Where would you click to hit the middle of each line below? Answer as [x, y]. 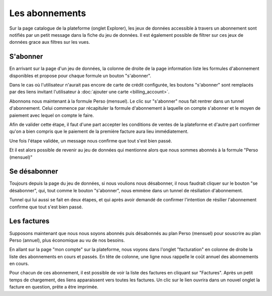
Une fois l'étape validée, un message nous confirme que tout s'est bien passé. [91, 140]
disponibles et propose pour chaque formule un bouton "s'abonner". [80, 76]
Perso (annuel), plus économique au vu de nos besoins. [67, 240]
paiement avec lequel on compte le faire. [52, 115]
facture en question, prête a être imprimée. [54, 287]
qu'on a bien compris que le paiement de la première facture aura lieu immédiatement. [99, 131]
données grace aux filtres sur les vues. [50, 42]
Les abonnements [48, 13]
